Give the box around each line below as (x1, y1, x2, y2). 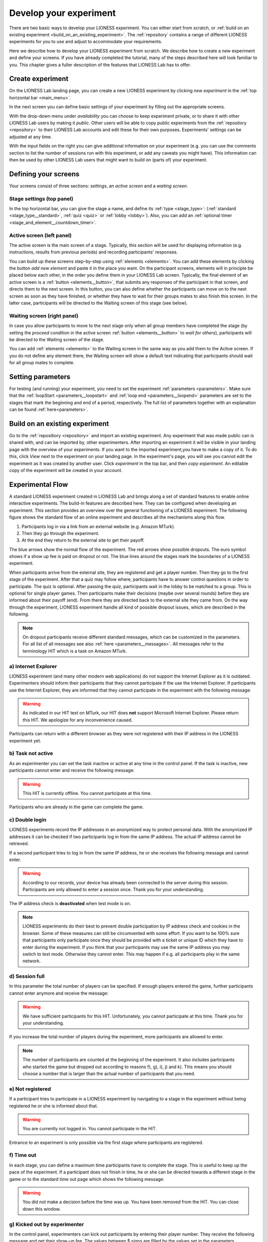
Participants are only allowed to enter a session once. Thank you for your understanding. (22, 887, 204, 893)
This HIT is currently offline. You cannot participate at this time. (22, 790, 152, 796)
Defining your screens (9, 169, 79, 178)
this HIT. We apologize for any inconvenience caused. (22, 717, 133, 723)
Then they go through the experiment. (21, 530, 99, 536)
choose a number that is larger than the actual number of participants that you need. (22, 1071, 196, 1077)
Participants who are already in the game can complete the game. (9, 804, 144, 810)
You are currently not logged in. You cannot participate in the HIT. (22, 1126, 157, 1132)
